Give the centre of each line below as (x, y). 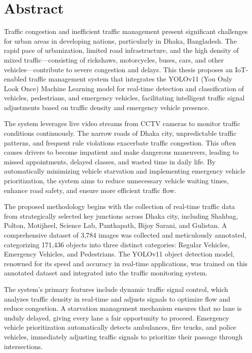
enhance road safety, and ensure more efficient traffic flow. (90, 190)
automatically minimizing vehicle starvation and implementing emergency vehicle (125, 171)
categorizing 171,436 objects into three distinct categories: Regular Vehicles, (117, 244)
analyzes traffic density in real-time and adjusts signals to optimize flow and (117, 298)
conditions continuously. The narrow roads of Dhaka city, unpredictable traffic (120, 133)
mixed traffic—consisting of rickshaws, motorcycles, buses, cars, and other (114, 59)
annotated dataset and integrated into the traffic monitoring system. (106, 273)
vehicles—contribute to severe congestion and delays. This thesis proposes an (118, 69)
